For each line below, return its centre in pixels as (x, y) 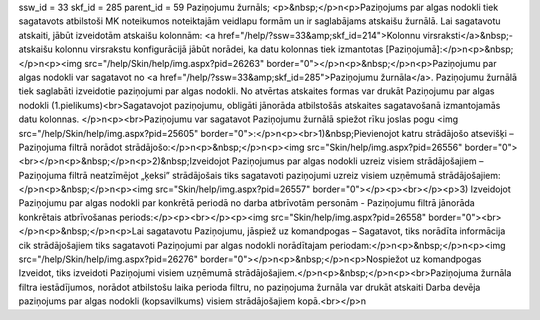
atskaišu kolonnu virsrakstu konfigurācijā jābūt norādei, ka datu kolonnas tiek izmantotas (201, 49)
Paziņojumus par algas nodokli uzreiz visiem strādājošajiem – (357, 161)
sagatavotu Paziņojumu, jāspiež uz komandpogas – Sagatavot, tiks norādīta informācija (326, 231)
